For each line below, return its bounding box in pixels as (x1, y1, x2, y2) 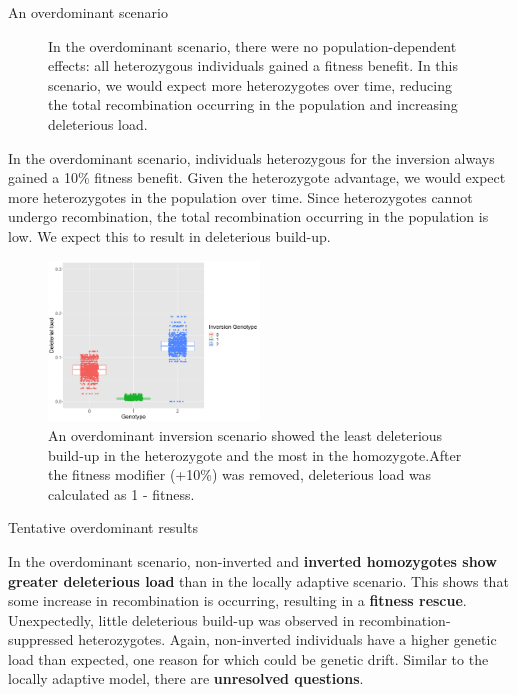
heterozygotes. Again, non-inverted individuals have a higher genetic (78, 629, 497, 650)
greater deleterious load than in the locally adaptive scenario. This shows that (8, 570, 509, 591)
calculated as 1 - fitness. (48, 483, 195, 504)
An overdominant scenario (8, 2, 168, 22)
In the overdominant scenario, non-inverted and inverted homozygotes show (8, 550, 497, 571)
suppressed (8, 629, 74, 650)
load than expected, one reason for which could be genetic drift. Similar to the (8, 648, 489, 669)
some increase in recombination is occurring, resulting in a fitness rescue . (8, 590, 467, 611)
